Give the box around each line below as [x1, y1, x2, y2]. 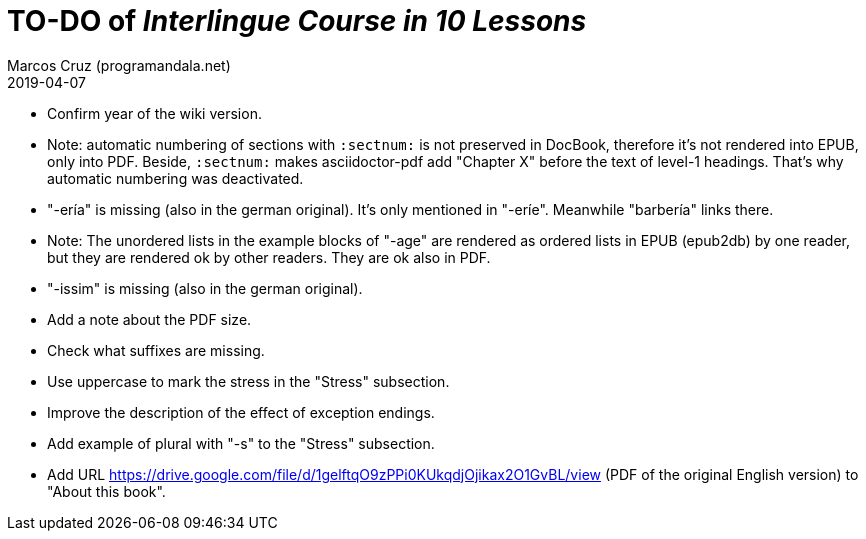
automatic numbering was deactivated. [47, 169, 304, 187]
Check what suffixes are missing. [47, 341, 265, 359]
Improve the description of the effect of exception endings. [47, 403, 435, 421]
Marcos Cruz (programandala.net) [7, 56, 231, 74]
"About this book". [47, 482, 166, 500]
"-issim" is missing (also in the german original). [47, 279, 363, 297]
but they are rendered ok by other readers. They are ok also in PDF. [47, 248, 491, 266]
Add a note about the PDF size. [47, 310, 252, 328]
